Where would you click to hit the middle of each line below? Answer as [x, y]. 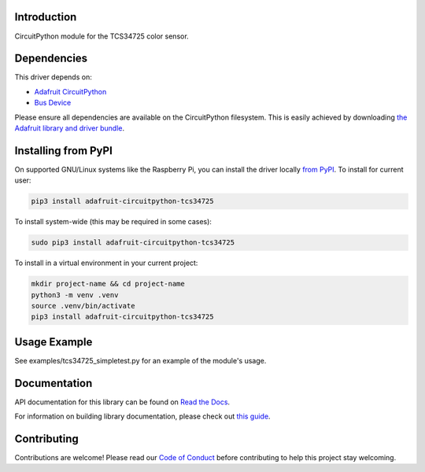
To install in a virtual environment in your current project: [106, 263]
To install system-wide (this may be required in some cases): [113, 222]
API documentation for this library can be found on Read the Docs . [122, 402]
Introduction [46, 17]
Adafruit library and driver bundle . [70, 128]
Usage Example [54, 342]
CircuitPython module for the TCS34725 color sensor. [102, 36]
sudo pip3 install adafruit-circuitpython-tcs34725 [133, 243]
